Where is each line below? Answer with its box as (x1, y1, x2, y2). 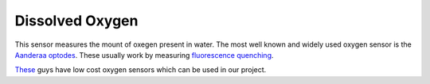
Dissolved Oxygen (14, 12, 139, 29)
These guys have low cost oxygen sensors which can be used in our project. (14, 65, 267, 74)
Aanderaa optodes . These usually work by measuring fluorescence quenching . (14, 50, 274, 59)
